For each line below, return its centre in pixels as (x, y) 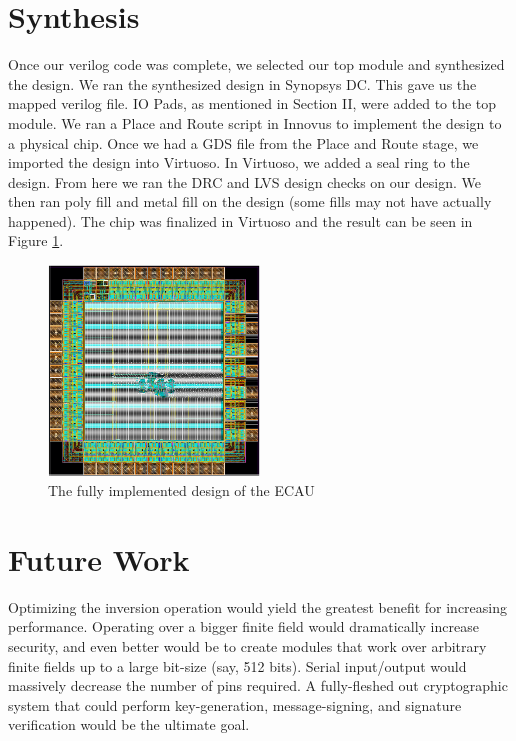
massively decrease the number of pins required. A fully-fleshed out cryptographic (258, 685)
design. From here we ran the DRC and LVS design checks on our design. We (244, 181)
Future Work (99, 558)
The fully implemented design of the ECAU (181, 490)
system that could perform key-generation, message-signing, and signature (235, 704)
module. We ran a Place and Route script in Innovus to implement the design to (255, 122)
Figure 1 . (36, 240)
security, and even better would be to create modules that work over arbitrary (247, 645)
